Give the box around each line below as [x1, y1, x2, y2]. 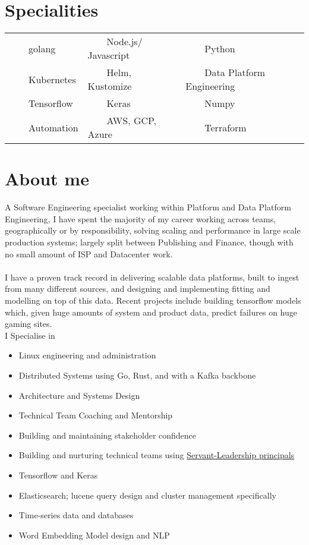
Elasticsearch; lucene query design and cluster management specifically [18, 489, 276, 501]
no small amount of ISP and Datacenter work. [5, 247, 173, 260]
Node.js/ [106, 34, 143, 49]
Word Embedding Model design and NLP [18, 528, 170, 541]
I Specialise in [5, 329, 55, 341]
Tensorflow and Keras [18, 468, 98, 481]
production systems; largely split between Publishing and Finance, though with [5, 236, 294, 248]
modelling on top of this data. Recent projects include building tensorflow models [5, 294, 301, 306]
